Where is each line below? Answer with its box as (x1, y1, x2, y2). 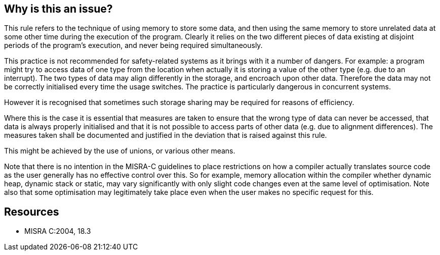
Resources (4, 205, 59, 218)
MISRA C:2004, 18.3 (24, 227, 91, 236)
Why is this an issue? (4, 3, 113, 15)
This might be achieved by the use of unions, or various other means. (4, 146, 235, 156)
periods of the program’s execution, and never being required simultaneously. (4, 41, 263, 50)
